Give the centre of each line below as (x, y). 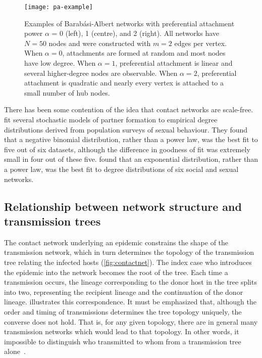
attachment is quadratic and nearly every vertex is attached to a (124, 83)
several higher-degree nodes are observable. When (101, 73)
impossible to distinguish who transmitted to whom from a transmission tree (123, 341)
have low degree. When (60, 63)
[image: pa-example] (59, 7)
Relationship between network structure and (123, 206)
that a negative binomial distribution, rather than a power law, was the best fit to (131, 139)
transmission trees (53, 221)
